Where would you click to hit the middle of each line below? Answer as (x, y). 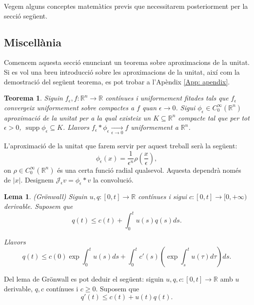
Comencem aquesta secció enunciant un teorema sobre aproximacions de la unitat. (127, 62)
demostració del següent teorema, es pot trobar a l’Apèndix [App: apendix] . (117, 81)
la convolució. (113, 179)
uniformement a (155, 127)
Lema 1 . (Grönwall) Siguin (46, 196)
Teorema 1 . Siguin (33, 98)
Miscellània (33, 42)
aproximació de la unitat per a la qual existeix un (78, 117)
